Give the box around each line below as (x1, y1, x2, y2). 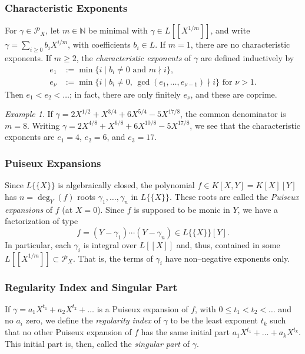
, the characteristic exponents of (76, 52, 191, 64)
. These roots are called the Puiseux (170, 190, 299, 202)
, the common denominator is (180, 108, 286, 120)
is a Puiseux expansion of (97, 302, 188, 315)
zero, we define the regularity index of (25, 314, 161, 326)
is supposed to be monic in (134, 203, 230, 215)
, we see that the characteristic (190, 119, 300, 131)
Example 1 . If (5, 108, 53, 120)
